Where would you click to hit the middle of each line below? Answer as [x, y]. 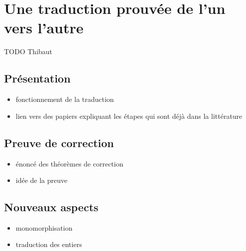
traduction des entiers [49, 244]
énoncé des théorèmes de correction [69, 163]
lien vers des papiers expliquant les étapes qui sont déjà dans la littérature [129, 116]
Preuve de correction [59, 142]
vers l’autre [44, 28]
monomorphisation [44, 227]
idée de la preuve [42, 180]
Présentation [37, 78]
